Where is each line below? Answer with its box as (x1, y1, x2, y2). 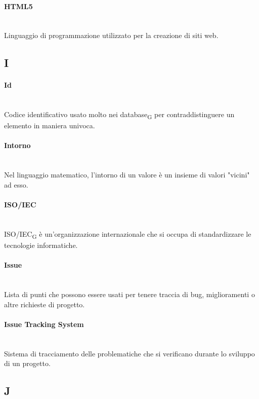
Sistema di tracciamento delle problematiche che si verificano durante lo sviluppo (4, 348, 255, 358)
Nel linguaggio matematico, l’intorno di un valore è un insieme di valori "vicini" (4, 169, 250, 180)
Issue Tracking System (4, 318, 84, 329)
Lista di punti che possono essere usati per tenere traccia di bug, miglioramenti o (4, 288, 255, 299)
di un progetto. (4, 358, 51, 369)
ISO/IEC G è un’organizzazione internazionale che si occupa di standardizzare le (4, 228, 251, 240)
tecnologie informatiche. (4, 239, 78, 250)
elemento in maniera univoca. (4, 120, 95, 131)
